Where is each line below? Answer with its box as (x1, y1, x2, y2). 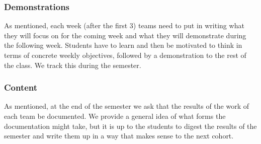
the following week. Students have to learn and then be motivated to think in (4, 40, 242, 50)
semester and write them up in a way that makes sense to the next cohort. (4, 130, 234, 141)
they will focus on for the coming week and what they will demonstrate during (4, 30, 246, 40)
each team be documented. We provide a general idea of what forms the (4, 111, 226, 121)
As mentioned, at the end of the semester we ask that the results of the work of (4, 101, 249, 111)
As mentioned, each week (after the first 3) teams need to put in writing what (4, 20, 244, 31)
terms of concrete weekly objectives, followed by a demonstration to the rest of (4, 50, 246, 60)
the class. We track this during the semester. (4, 59, 141, 70)
